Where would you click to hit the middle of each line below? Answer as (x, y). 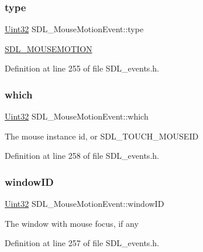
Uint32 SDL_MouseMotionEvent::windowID (85, 204)
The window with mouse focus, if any (72, 223)
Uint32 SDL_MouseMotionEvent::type (74, 29)
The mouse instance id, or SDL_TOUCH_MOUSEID (102, 136)
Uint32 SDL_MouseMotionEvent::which (77, 116)
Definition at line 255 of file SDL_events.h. (82, 68)
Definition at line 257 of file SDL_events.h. (82, 243)
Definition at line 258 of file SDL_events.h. (82, 156)
